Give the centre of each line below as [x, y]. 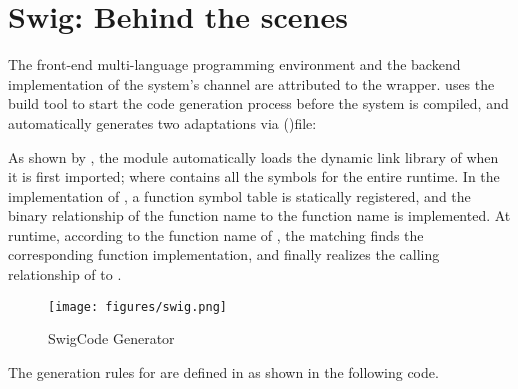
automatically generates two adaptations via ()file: [162, 122]
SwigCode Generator [111, 338]
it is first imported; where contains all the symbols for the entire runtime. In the [254, 176]
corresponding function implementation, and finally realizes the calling [224, 254]
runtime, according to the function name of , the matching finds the [216, 234]
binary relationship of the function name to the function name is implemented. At [259, 215]
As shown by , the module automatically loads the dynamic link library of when [253, 156]
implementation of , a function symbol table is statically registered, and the [239, 195]
